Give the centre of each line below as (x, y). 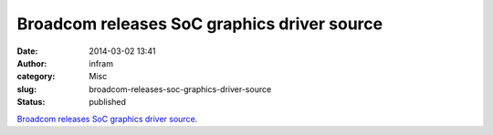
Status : (31, 102)
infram (101, 63)
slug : (26, 89)
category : (36, 77)
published (108, 102)
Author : (32, 63)
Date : (27, 51)
